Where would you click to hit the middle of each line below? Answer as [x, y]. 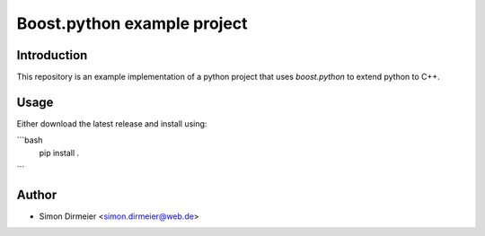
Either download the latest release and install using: [112, 123]
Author [37, 194]
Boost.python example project [132, 23]
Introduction [52, 55]
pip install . [59, 153]
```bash [30, 140]
